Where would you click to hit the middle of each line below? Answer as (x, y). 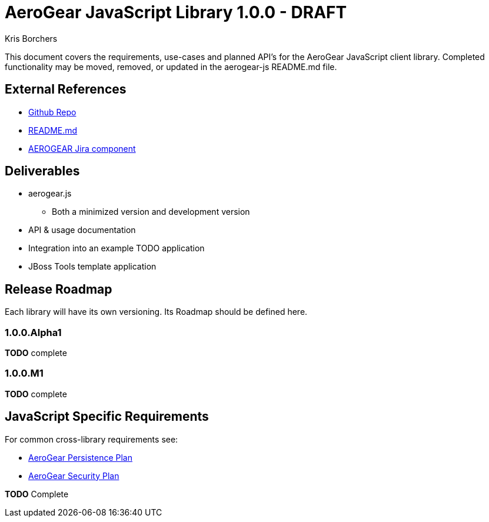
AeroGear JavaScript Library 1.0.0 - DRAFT (176, 12)
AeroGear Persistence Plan (80, 457)
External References (66, 89)
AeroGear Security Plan (74, 476)
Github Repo (52, 112)
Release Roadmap (59, 289)
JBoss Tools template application (92, 267)
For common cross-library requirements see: (92, 439)
